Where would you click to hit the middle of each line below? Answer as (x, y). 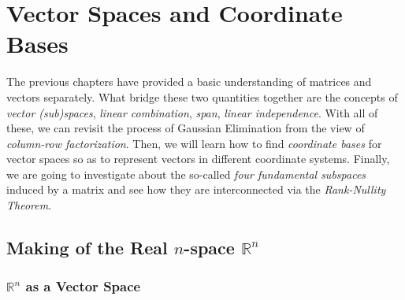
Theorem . (29, 205)
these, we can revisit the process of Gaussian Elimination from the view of (186, 128)
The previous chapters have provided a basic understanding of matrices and (189, 81)
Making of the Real (87, 248)
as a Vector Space (83, 286)
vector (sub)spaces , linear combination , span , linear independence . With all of (192, 112)
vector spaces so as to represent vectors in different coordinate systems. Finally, (198, 159)
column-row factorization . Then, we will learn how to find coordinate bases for (194, 143)
